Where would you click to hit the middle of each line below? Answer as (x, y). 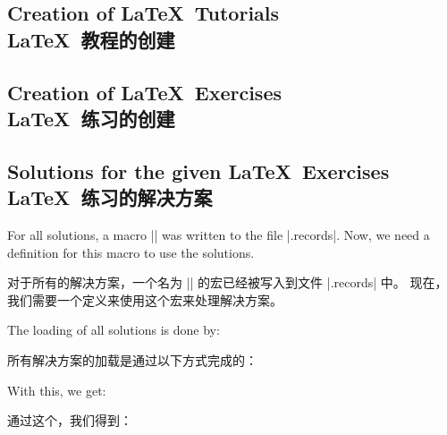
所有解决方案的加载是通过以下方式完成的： (132, 359)
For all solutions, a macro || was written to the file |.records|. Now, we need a (219, 234)
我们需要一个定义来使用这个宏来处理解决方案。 (145, 299)
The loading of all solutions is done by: (114, 330)
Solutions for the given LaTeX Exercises (198, 171)
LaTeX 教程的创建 (91, 39)
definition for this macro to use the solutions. (131, 252)
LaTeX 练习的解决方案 (110, 197)
